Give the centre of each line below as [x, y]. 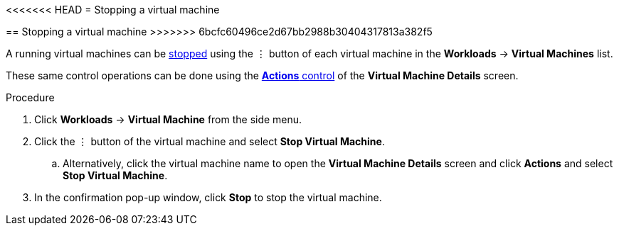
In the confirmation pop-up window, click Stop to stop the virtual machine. [208, 197]
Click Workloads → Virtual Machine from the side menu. [168, 119]
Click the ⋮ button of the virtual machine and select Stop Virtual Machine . [210, 141]
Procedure [30, 97]
